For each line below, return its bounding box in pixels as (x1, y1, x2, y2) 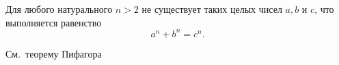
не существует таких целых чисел (141, 2, 282, 16)
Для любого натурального (5, 2, 113, 16)
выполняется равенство (5, 15, 102, 29)
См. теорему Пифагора (5, 46, 102, 60)
